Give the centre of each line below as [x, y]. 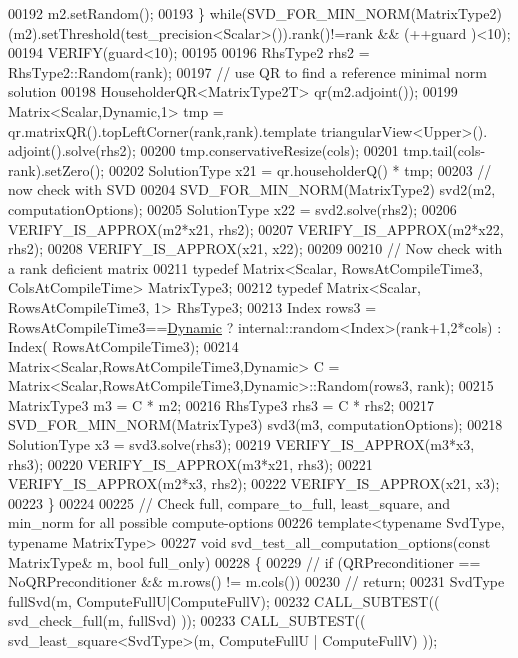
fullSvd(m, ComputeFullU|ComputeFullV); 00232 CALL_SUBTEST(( [224, 600]
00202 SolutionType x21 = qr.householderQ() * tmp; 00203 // [300, 169]
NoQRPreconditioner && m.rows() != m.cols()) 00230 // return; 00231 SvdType [256, 581]
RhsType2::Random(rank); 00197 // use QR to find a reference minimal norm [247, 71]
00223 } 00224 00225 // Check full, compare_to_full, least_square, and [229, 502]
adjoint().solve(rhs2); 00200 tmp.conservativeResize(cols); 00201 [203, 150]
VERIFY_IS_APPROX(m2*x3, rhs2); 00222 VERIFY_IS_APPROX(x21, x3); [254, 483]
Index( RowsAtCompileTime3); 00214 [123, 346]
